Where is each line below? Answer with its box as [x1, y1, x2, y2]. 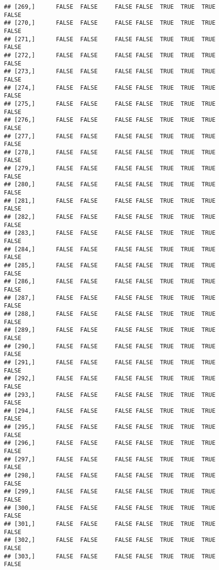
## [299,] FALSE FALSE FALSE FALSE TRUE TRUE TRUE [4, 488, 216, 495]
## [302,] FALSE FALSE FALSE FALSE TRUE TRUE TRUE [4, 537, 216, 544]
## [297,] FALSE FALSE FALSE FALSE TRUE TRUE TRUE [4, 456, 216, 463]
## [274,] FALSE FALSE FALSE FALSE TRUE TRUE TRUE [4, 84, 216, 91]
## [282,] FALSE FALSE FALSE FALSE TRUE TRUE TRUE [4, 213, 216, 221]
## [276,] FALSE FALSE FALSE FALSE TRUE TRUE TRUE [4, 116, 216, 124]
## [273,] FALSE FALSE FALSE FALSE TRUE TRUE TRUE [4, 68, 216, 75]
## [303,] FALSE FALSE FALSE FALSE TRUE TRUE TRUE [4, 553, 216, 560]
